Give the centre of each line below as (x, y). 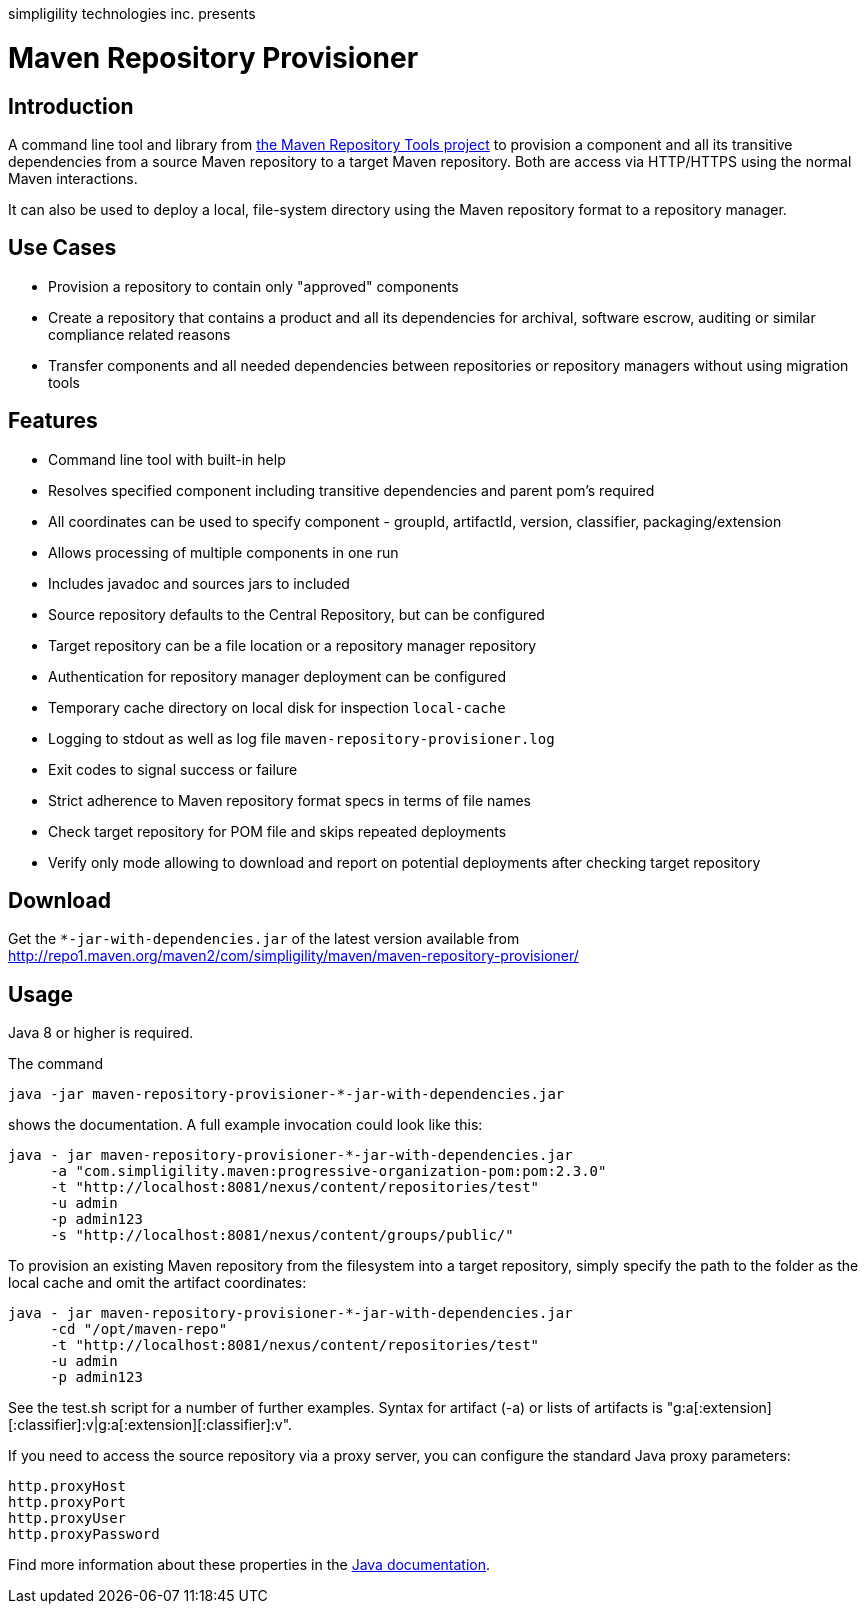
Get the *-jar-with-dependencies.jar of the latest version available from (264, 939)
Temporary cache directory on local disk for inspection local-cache (277, 707)
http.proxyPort (67, 1502)
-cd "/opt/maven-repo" (139, 1329)
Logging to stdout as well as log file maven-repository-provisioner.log (301, 738)
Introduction (71, 106)
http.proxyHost (67, 1486)
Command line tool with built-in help (167, 459)
